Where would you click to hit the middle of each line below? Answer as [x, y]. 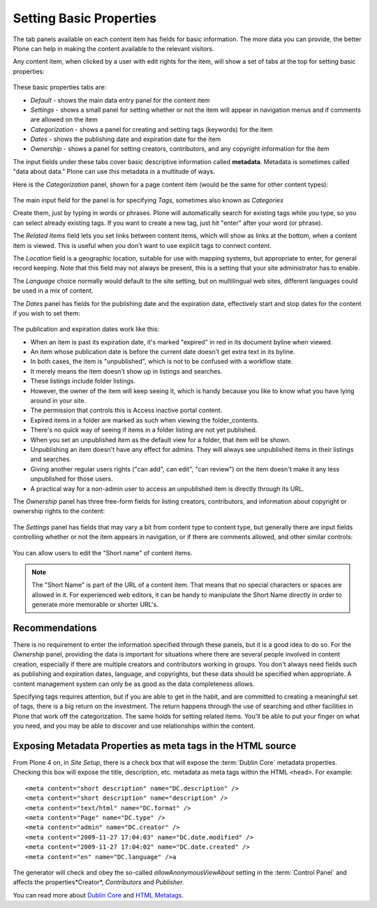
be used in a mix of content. [53, 291]
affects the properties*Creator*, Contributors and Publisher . [99, 882]
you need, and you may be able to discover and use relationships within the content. [134, 726]
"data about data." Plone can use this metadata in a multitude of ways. [114, 172]
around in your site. [58, 401]
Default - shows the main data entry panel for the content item [120, 100]
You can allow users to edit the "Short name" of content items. [103, 552]
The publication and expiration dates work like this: [86, 329]
